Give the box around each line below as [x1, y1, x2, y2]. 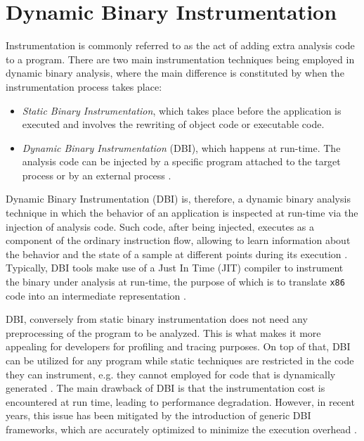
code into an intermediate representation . [6, 288, 186, 302]
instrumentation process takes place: [6, 79, 162, 94]
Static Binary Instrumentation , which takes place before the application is [22, 103, 342, 117]
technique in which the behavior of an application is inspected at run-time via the [6, 205, 358, 220]
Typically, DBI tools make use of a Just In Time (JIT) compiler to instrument [6, 260, 344, 275]
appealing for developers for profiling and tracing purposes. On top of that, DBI [6, 339, 351, 354]
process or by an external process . [22, 167, 171, 182]
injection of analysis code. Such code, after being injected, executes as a [6, 219, 314, 234]
